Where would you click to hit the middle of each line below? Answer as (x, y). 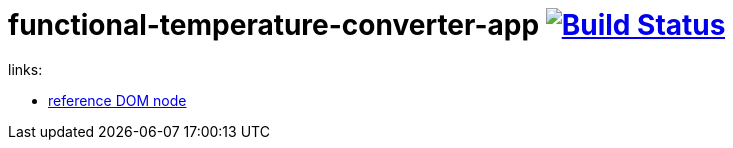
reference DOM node (117, 100)
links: (25, 69)
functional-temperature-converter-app (274, 25)
